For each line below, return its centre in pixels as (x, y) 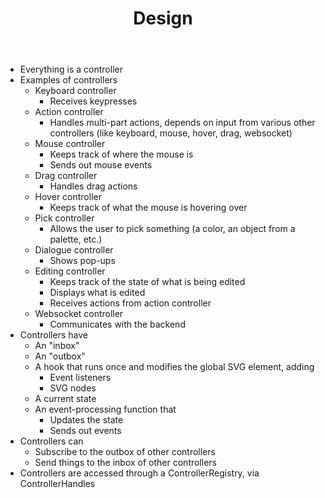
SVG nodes (73, 388)
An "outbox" (60, 356)
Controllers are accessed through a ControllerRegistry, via (139, 473)
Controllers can (51, 441)
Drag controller (66, 176)
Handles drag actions (93, 186)
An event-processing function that (105, 409)
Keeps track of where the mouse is (121, 154)
